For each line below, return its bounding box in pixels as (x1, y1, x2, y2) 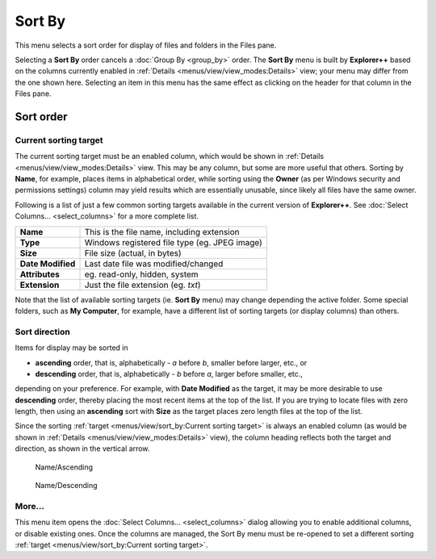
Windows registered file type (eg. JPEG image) (84, 236, 262, 248)
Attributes (19, 269, 60, 280)
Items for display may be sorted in (15, 343, 128, 353)
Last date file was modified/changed (84, 258, 224, 269)
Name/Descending (35, 481, 98, 490)
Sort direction (15, 326, 70, 337)
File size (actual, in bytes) (84, 247, 182, 258)
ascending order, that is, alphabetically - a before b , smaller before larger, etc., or (35, 357, 308, 367)
